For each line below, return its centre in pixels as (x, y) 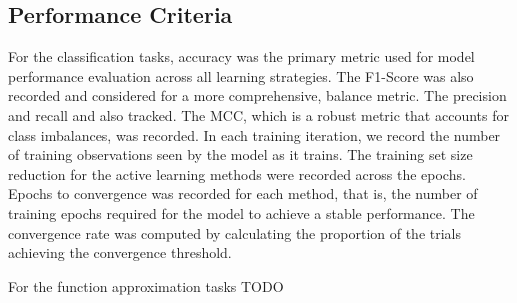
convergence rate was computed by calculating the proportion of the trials (235, 232)
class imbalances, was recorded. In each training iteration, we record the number (254, 134)
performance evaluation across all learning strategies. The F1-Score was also (241, 75)
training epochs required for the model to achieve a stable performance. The (241, 212)
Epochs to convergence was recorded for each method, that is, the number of (243, 193)
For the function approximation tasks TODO (146, 285)
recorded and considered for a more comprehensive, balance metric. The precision (257, 95)
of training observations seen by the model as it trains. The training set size (240, 154)
